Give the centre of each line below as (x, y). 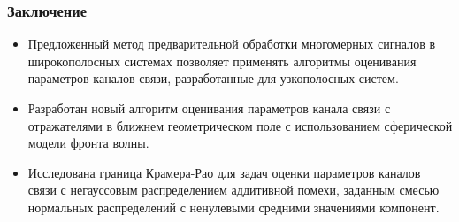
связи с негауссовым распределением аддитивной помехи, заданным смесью (233, 190)
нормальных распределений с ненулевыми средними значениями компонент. (233, 207)
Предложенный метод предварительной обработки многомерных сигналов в (232, 44)
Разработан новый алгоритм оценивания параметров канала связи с (209, 108)
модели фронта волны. (88, 143)
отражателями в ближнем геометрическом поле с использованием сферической (240, 125)
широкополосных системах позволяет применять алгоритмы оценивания (222, 61)
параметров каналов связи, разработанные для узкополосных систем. (213, 78)
